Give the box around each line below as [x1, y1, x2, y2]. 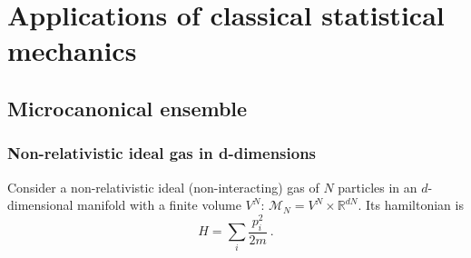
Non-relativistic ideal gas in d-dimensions [7, 142, 317, 164]
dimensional [7, 195, 74, 214]
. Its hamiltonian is [358, 195, 464, 214]
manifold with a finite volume [77, 195, 241, 214]
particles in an [338, 177, 417, 196]
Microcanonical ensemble [7, 94, 248, 122]
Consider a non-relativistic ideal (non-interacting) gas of [7, 177, 319, 196]
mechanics [7, 32, 137, 69]
